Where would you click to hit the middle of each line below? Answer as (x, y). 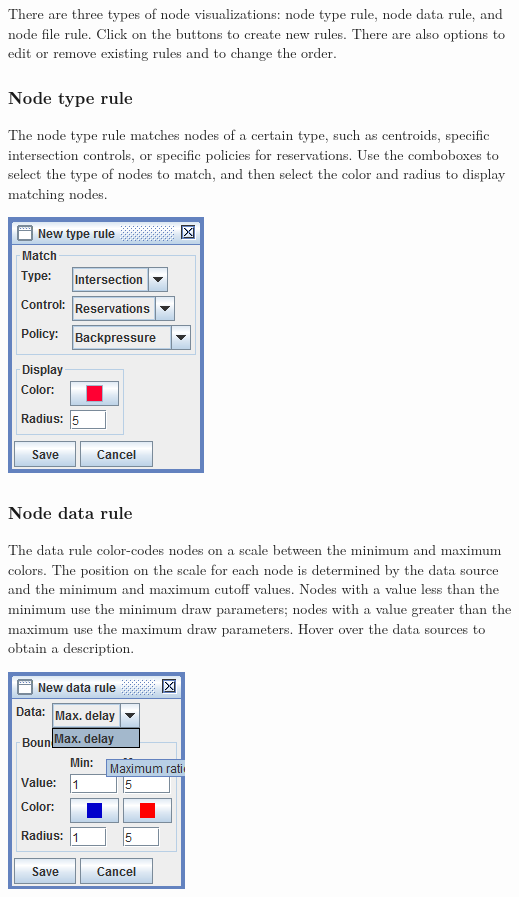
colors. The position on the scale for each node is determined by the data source (253, 568)
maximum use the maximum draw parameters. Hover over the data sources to (247, 627)
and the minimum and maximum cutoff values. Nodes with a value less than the (254, 588)
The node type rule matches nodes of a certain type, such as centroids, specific (249, 134)
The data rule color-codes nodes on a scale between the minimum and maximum (255, 549)
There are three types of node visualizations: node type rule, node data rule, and (255, 13)
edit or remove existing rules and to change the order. (172, 52)
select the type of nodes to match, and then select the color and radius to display (257, 173)
